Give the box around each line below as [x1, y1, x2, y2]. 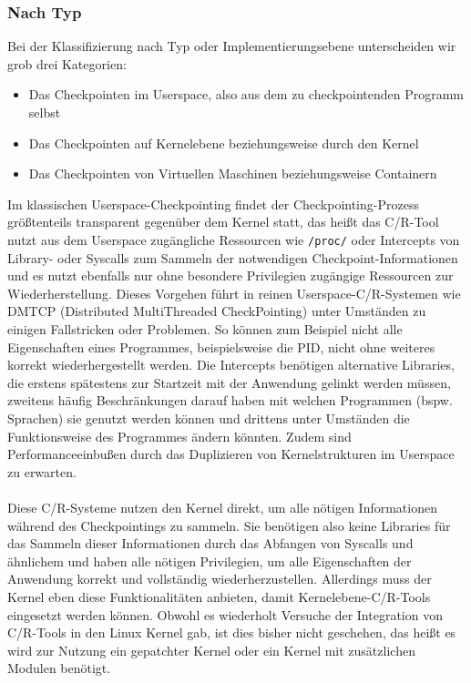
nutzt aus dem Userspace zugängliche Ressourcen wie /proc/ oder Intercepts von [7, 229, 460, 249]
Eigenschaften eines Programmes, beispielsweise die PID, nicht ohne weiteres [7, 337, 435, 356]
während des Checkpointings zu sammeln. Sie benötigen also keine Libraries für [7, 515, 451, 535]
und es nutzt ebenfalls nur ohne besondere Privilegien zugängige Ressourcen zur [7, 266, 454, 285]
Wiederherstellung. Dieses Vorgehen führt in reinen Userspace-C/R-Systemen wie [7, 283, 461, 302]
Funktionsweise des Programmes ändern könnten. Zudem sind [7, 426, 352, 445]
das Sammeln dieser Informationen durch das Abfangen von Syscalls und [7, 534, 414, 553]
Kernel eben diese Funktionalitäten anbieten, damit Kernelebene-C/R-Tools [7, 586, 431, 606]
